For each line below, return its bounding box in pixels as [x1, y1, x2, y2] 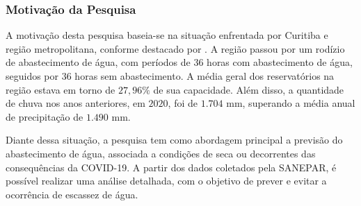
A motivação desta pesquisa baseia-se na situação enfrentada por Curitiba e [6, 28, 328, 42]
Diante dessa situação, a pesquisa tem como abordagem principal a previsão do [6, 132, 343, 147]
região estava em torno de [6, 82, 115, 96]
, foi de [168, 96, 198, 110]
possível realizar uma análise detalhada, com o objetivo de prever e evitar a [6, 173, 327, 188]
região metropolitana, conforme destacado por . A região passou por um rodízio [6, 41, 345, 55]
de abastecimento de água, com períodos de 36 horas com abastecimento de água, [6, 55, 353, 69]
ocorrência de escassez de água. [6, 187, 138, 201]
